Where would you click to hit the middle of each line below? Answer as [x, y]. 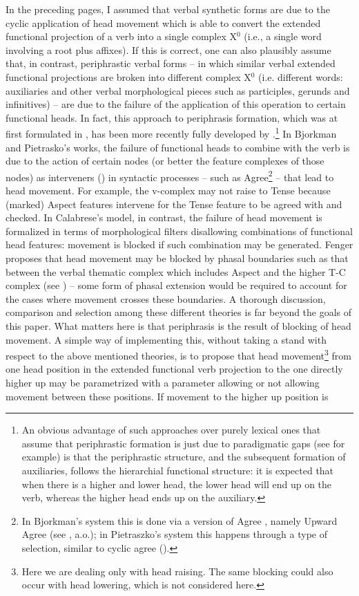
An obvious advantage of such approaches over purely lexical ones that [171, 430]
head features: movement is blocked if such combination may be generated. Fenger [179, 244]
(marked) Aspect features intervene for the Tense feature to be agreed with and [174, 204]
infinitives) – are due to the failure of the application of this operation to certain [176, 104]
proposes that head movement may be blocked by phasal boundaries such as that [177, 258]
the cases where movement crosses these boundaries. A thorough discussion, [166, 298]
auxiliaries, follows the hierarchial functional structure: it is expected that [178, 470]
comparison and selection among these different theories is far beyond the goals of [179, 312]
